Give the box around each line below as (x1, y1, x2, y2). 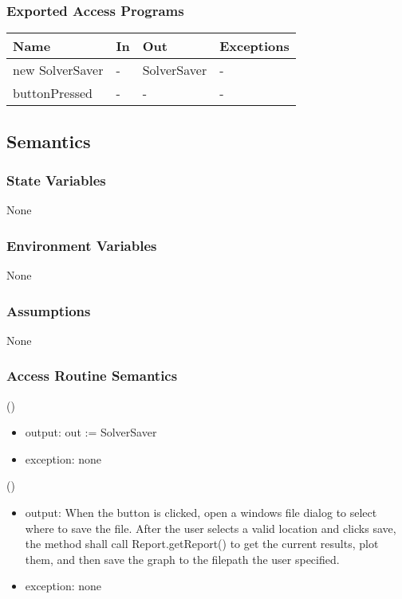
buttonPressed (13, 84, 93, 103)
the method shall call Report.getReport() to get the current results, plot (25, 535, 379, 552)
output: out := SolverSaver (25, 424, 157, 440)
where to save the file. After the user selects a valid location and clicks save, (25, 519, 396, 536)
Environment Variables (6, 235, 157, 255)
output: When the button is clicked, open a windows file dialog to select (25, 504, 377, 521)
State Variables (6, 170, 106, 190)
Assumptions (6, 300, 91, 320)
